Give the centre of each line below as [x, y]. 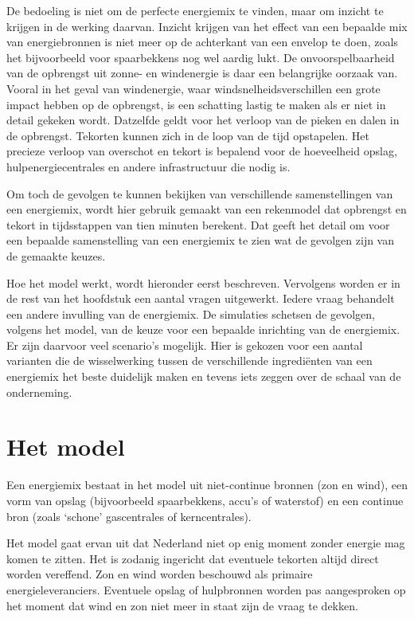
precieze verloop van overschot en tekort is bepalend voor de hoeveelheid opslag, [202, 151]
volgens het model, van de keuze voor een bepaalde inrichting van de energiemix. [203, 329]
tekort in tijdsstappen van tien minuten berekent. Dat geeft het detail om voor [198, 224]
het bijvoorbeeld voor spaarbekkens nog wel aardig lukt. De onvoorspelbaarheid [201, 57]
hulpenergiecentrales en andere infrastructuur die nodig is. [148, 166]
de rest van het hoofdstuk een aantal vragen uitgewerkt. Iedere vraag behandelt [201, 298]
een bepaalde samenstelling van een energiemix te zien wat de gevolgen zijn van [201, 240]
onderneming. [39, 392]
